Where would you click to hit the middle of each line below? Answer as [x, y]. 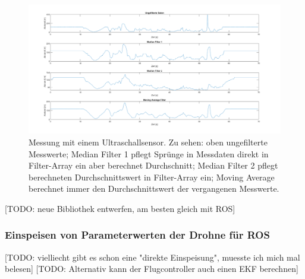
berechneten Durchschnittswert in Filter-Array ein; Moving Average [152, 177]
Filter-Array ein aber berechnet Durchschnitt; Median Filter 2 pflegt [153, 165]
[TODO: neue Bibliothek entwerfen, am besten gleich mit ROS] [120, 208]
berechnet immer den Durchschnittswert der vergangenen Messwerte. [154, 188]
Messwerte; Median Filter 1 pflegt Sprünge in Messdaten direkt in [149, 153]
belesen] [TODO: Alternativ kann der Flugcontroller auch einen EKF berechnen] [152, 269]
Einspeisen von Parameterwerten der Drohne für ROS [137, 235]
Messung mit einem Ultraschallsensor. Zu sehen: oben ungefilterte [148, 142]
